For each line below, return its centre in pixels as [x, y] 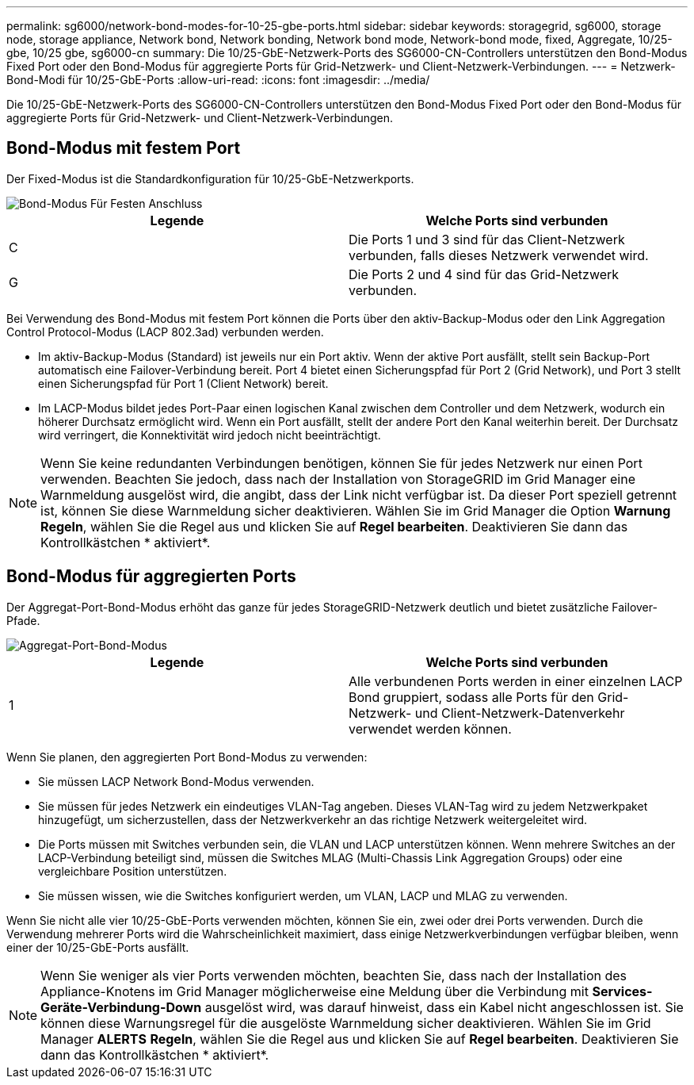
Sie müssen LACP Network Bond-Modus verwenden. [176, 781]
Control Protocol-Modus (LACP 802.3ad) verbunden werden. [165, 332]
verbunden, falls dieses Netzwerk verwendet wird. [499, 255]
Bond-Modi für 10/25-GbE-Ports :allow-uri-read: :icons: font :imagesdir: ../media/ [218, 80]
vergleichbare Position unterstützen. [133, 871]
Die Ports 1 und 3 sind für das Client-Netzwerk [487, 239]
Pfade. [23, 620]
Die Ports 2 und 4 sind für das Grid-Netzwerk [484, 274]
